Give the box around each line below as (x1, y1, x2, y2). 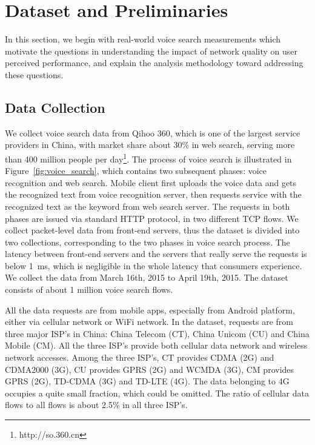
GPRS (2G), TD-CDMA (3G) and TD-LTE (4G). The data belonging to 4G (5, 375, 290, 387)
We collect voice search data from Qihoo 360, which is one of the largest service (5, 126, 300, 139)
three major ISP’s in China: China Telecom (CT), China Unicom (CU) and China (5, 327, 310, 340)
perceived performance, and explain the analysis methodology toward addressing (5, 56, 303, 69)
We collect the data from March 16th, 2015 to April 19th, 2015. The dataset (5, 271, 288, 284)
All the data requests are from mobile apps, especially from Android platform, (5, 303, 295, 316)
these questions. (5, 68, 64, 81)
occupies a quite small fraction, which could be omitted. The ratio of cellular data (5, 386, 309, 399)
